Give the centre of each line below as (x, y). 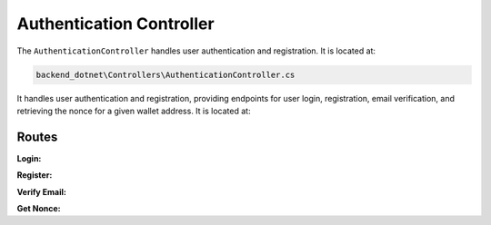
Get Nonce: (39, 208)
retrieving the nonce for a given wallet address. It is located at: (134, 111)
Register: (35, 175)
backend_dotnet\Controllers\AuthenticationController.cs (165, 74)
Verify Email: (42, 191)
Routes (37, 137)
